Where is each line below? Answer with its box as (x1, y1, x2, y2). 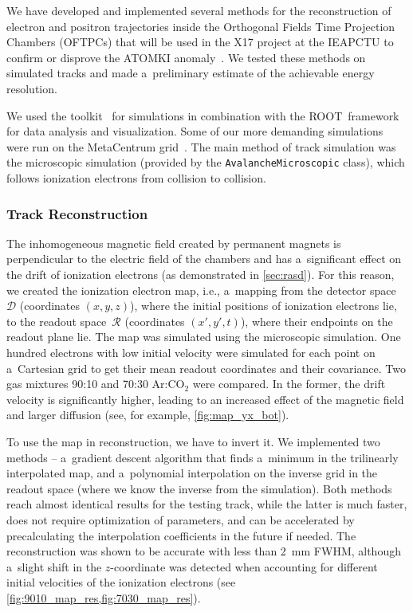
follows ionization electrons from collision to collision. (6, 170, 266, 186)
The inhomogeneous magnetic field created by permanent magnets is (6, 234, 341, 251)
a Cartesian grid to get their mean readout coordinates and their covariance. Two (6, 359, 406, 376)
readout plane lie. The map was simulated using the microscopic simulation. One (6, 328, 401, 345)
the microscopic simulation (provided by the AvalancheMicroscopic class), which (6, 154, 405, 171)
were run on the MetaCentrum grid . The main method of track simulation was (6, 138, 396, 155)
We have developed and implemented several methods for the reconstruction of (6, 2, 391, 18)
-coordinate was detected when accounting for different (110, 558, 378, 575)
